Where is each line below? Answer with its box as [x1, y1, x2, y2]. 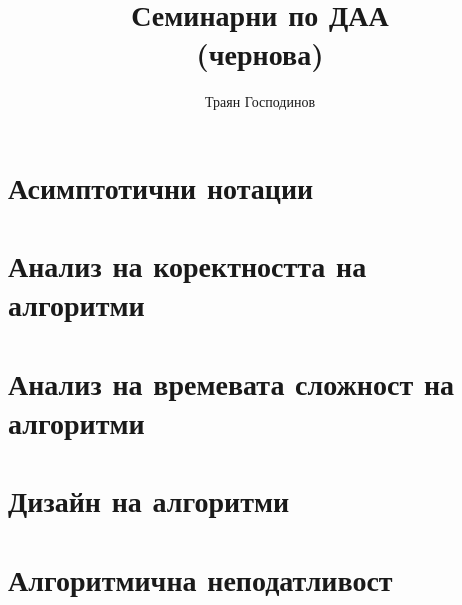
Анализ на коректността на [8, 245, 367, 286]
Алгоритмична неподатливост [8, 558, 393, 599]
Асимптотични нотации [8, 166, 314, 207]
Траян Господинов [204, 91, 316, 112]
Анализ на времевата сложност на [8, 362, 455, 403]
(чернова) [196, 33, 324, 74]
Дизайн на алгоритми [8, 480, 290, 521]
